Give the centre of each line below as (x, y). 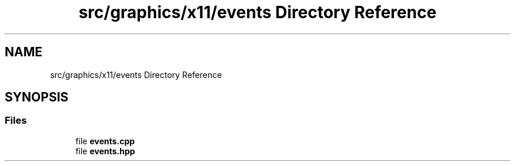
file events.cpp (105, 141)
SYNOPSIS (37, 97)
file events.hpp (105, 151)
